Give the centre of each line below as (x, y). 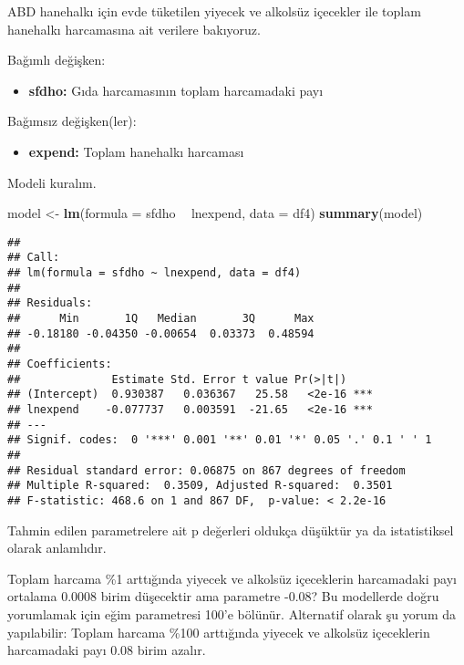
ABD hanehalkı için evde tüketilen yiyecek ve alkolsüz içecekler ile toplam (214, 11)
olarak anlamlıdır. (57, 548)
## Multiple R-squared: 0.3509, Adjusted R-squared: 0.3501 (200, 486)
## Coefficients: (60, 364)
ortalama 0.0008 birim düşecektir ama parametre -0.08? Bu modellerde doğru (223, 596)
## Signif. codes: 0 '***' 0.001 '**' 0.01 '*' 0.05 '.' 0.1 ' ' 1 (220, 440)
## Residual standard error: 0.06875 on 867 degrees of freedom (206, 470)
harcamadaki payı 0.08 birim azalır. (107, 650)
